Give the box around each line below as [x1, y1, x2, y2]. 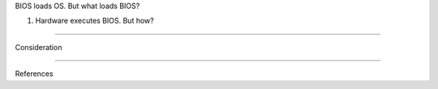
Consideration [15, 42, 62, 52]
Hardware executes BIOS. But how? [35, 16, 154, 26]
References [15, 69, 54, 78]
